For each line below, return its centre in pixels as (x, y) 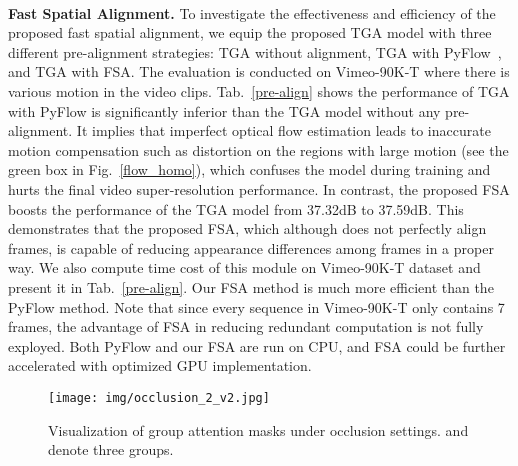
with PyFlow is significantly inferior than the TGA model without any (224, 110)
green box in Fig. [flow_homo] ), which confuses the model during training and (249, 169)
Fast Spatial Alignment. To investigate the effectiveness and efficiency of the (252, 12)
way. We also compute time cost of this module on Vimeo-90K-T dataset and (244, 267)
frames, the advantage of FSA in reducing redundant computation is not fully (246, 326)
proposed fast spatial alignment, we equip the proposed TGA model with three (250, 32)
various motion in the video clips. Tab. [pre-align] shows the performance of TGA (259, 90)
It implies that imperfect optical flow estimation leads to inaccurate (283, 130)
